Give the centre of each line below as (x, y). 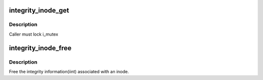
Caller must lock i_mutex (34, 34)
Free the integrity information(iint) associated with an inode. (69, 71)
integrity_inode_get (39, 10)
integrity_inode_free (40, 48)
